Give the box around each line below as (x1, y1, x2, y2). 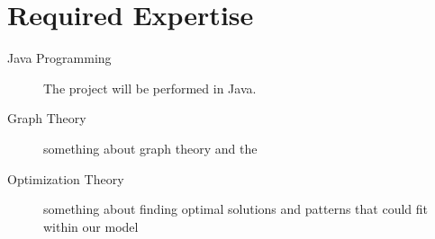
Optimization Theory (7, 169, 124, 188)
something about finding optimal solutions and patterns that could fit (43, 199, 429, 218)
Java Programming (7, 49, 112, 67)
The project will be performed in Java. (43, 78, 257, 97)
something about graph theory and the (43, 138, 258, 157)
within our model (43, 217, 139, 235)
